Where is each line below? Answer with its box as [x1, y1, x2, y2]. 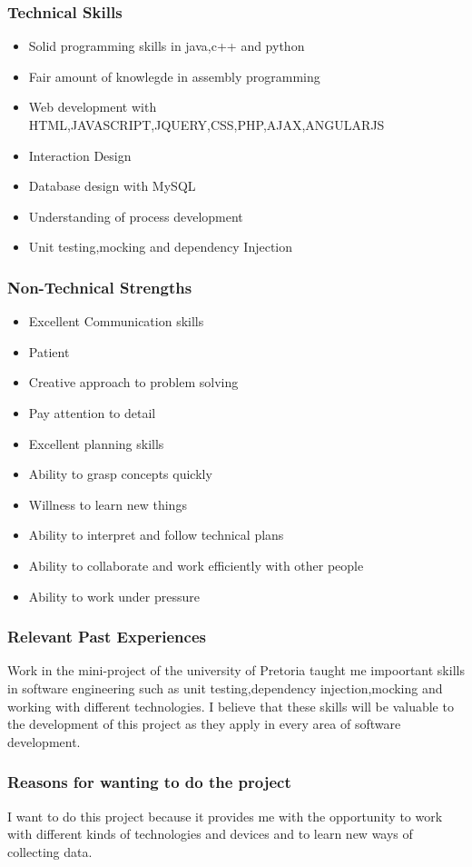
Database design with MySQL [28, 176, 196, 195]
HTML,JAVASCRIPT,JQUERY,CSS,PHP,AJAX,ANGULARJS [28, 115, 385, 134]
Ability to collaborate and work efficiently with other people [28, 555, 364, 574]
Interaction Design [28, 145, 132, 164]
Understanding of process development [28, 206, 243, 225]
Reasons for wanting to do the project [7, 771, 291, 793]
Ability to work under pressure [28, 586, 200, 605]
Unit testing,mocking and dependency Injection [28, 237, 293, 256]
